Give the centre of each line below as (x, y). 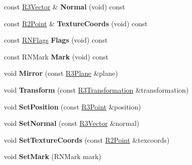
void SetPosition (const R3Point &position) (72, 106)
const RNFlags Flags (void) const (56, 40)
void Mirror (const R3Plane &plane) (61, 73)
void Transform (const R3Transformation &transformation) (96, 89)
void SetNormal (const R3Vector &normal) (72, 123)
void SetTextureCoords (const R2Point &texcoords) (87, 139)
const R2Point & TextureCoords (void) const (76, 23)
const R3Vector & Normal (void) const (65, 6)
